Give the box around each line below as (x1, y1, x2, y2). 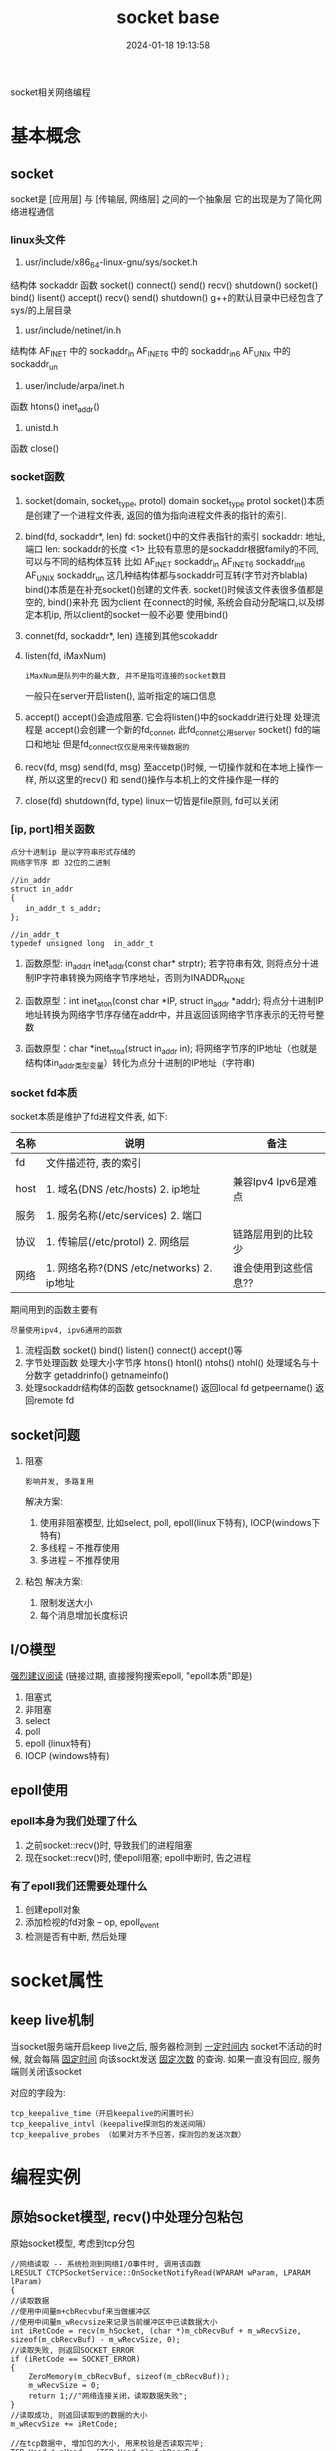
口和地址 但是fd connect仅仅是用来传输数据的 (24, 737, 190, 752)
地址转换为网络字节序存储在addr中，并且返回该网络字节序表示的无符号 (24, 1009, 317, 1021)
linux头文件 (10, 232, 66, 246)
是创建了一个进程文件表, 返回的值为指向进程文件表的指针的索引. (24, 509, 287, 521)
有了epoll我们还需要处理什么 (10, 1879, 148, 1893)
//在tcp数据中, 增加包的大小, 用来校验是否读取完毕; (10, 2438, 205, 2448)
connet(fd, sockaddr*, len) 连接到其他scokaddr (24, 630, 218, 642)
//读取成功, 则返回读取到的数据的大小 (10, 2410, 148, 2420)
